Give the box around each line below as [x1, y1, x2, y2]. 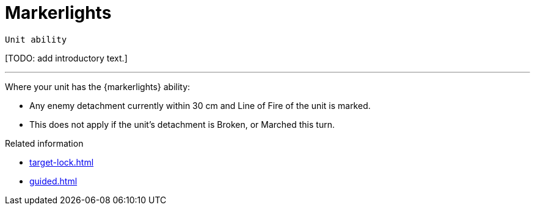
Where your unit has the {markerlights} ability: [5, 81, 191, 92]
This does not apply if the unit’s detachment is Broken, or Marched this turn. [29, 119, 335, 130]
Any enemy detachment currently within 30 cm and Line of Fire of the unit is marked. [29, 100, 371, 111]
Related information [5, 138, 84, 149]
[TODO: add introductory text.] [5, 52, 128, 63]
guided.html [29, 175, 78, 186]
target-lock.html [29, 156, 94, 167]
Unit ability [5, 34, 67, 44]
